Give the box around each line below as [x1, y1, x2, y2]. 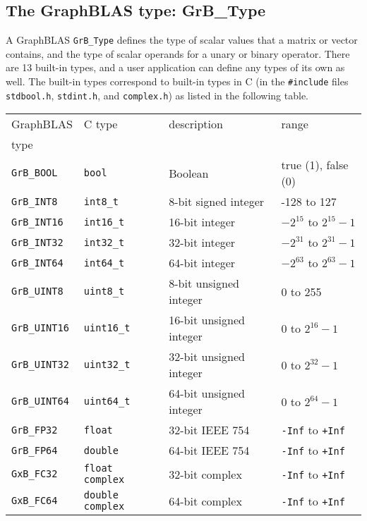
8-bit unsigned [169, 275, 239, 292]
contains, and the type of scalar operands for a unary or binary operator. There [6, 46, 350, 61]
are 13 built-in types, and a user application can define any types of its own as [6, 60, 345, 75]
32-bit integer [169, 234, 236, 251]
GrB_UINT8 [11, 286, 64, 298]
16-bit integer [169, 214, 236, 231]
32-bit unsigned [169, 348, 245, 365]
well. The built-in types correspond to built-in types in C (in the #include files [6, 74, 349, 89]
